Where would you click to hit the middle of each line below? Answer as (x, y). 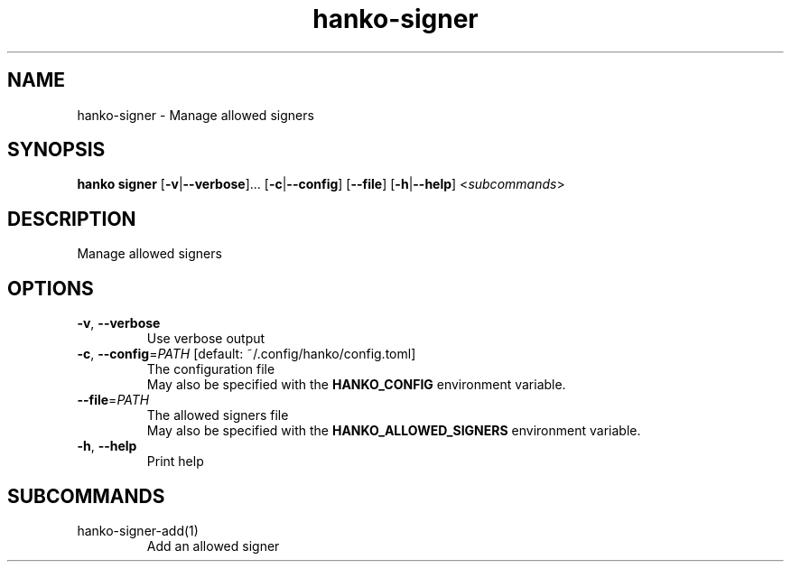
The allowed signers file (218, 415)
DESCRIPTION (72, 219)
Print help (175, 462)
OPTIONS (51, 288)
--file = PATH (113, 400)
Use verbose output (206, 339)
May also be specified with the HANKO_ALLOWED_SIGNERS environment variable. (394, 431)
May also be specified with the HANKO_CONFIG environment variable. (356, 385)
